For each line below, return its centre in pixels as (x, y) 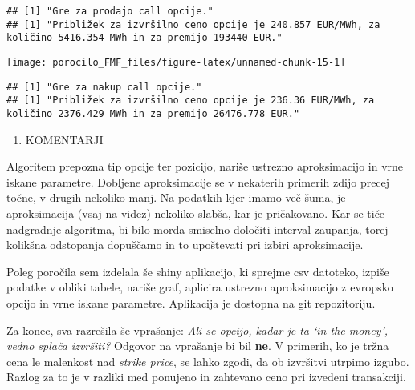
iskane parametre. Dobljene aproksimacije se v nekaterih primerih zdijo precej (198, 181)
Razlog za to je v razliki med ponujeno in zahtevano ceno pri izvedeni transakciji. (206, 377)
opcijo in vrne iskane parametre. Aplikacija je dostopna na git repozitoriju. (191, 302)
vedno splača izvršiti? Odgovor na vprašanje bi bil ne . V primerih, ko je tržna (198, 346)
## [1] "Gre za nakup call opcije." (104, 87)
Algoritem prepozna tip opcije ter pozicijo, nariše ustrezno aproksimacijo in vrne (205, 166)
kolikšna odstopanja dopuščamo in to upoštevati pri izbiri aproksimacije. (185, 245)
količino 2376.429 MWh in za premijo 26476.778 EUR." (153, 113)
